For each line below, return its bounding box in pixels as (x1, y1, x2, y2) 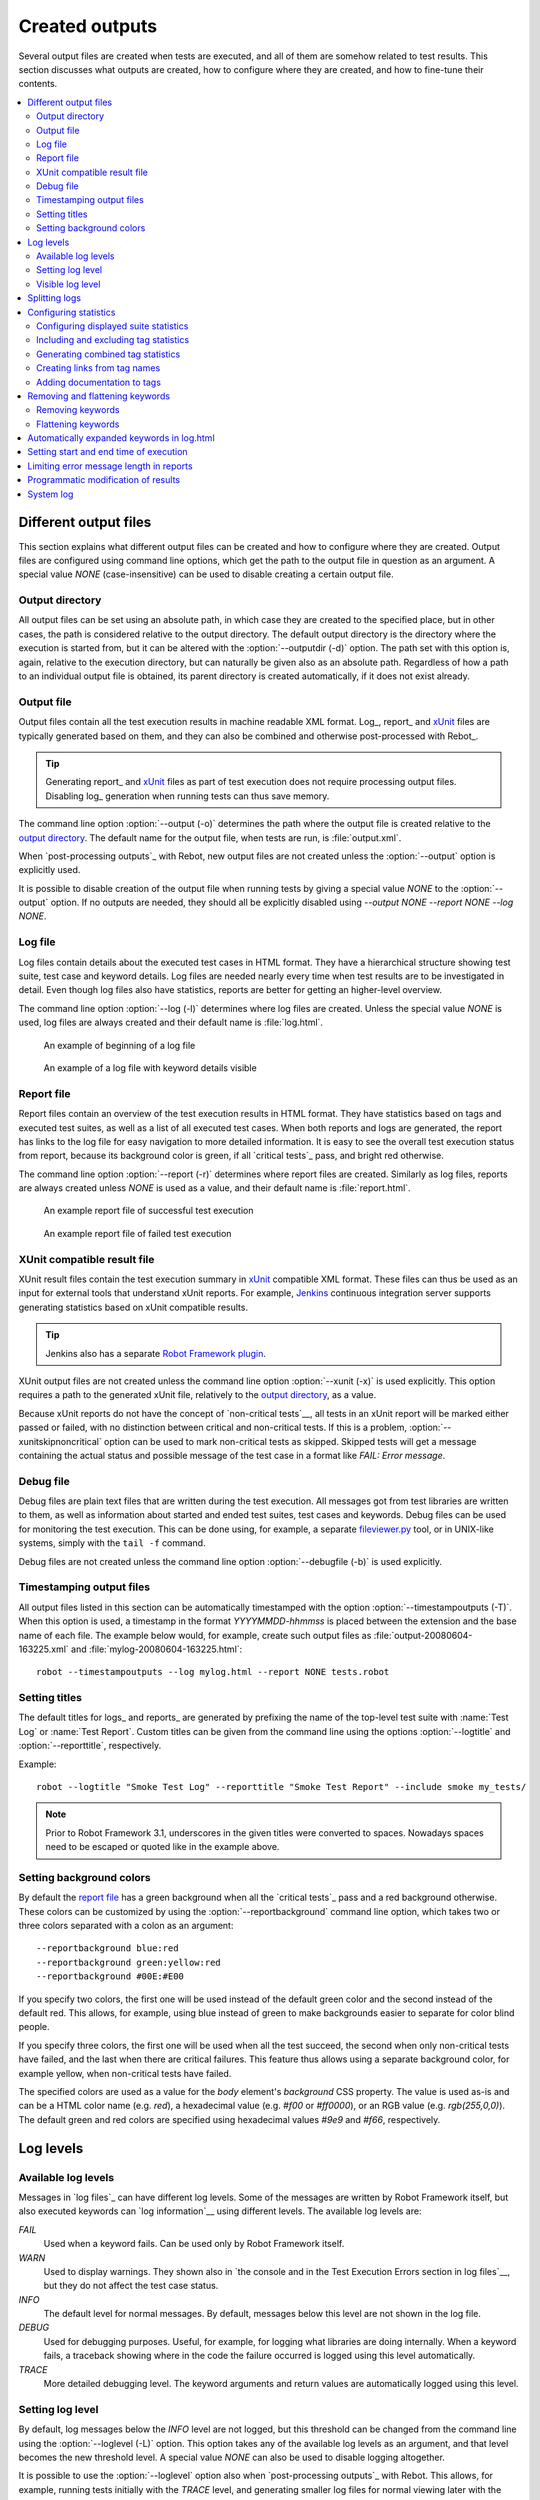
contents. (18, 78, 58, 90)
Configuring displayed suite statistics (36, 320, 189, 332)
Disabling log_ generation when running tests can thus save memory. (45, 790, 330, 802)
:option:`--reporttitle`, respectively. (18, 1740, 162, 1752)
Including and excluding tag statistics (36, 334, 190, 346)
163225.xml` (18, 1643, 69, 1655)
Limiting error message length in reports (27, 460, 194, 472)
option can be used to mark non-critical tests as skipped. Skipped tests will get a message (103, 1435, 477, 1447)
